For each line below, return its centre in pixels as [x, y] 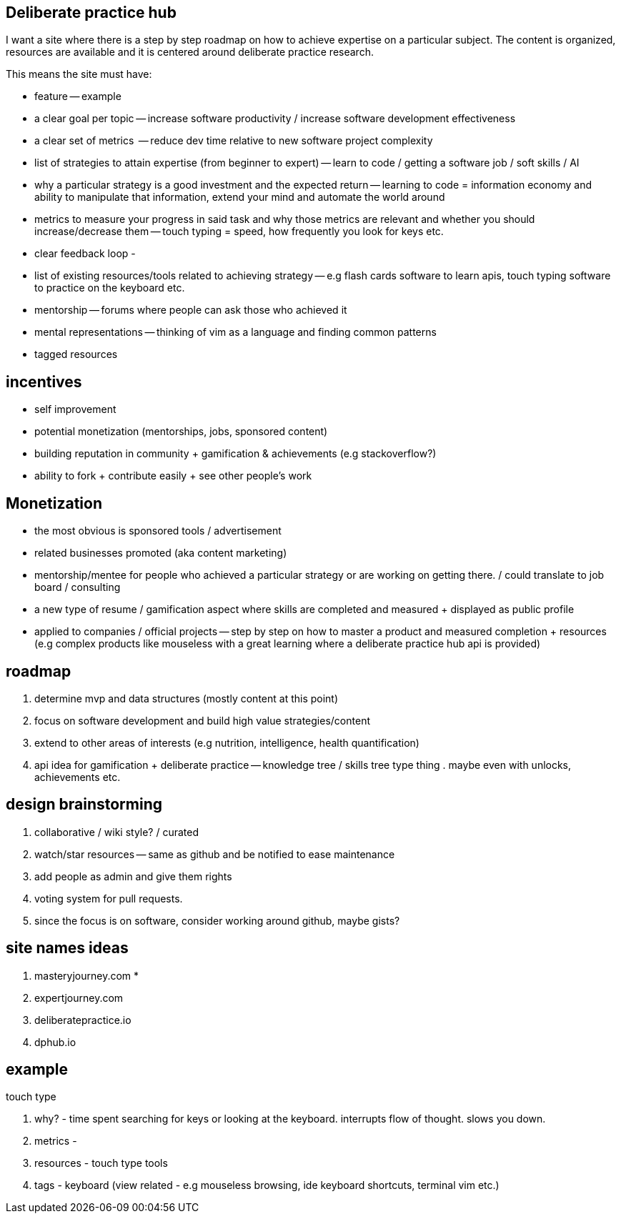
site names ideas [67, 948]
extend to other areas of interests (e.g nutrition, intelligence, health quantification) [227, 742]
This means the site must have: [79, 74]
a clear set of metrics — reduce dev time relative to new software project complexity [234, 141]
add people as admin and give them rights [133, 876]
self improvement [75, 409]
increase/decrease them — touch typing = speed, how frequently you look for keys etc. [239, 232]
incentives [44, 382]
